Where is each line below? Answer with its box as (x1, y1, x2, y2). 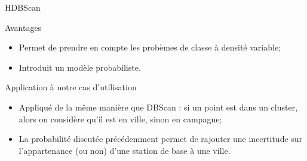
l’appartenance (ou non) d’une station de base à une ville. (19, 144, 231, 156)
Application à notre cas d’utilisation (5, 81, 137, 93)
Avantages (5, 21, 42, 33)
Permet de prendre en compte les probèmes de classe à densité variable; (19, 41, 281, 53)
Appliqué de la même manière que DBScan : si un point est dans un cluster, (19, 100, 298, 113)
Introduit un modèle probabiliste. (19, 61, 141, 73)
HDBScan (5, 1, 41, 13)
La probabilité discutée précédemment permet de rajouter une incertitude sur (19, 132, 303, 145)
